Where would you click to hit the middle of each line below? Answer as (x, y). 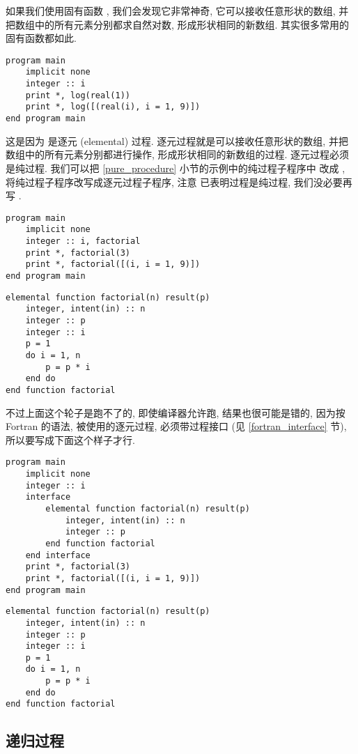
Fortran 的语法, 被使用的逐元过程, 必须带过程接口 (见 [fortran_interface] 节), (176, 426)
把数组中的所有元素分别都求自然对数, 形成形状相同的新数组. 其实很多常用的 (178, 24)
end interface (58, 555)
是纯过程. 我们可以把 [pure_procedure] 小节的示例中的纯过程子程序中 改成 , (176, 168)
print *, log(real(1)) (78, 95)
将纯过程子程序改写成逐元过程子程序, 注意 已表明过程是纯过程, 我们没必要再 (179, 182)
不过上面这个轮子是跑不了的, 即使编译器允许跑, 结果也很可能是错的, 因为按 (176, 412)
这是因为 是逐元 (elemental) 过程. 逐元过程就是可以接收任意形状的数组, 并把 (177, 140)
